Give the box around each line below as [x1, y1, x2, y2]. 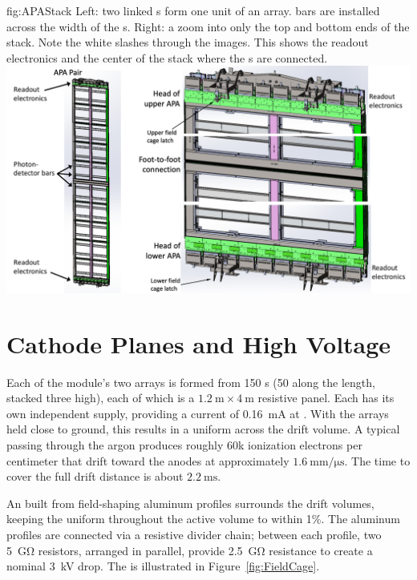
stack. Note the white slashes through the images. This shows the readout [6, 34, 369, 50]
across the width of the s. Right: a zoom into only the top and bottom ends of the [6, 18, 410, 34]
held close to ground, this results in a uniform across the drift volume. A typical [6, 421, 400, 437]
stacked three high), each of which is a [6, 389, 195, 406]
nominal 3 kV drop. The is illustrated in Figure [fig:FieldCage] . [6, 558, 320, 574]
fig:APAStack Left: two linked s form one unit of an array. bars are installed [6, 2, 380, 18]
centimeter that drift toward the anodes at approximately [6, 452, 289, 469]
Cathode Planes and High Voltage [6, 327, 391, 360]
